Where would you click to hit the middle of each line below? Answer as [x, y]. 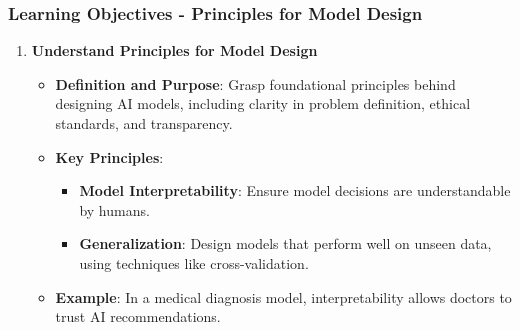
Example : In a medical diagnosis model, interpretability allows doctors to [283, 296]
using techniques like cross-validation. [194, 262]
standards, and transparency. [144, 123]
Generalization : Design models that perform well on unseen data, [285, 243]
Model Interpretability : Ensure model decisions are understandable [295, 190]
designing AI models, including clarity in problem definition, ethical [263, 103]
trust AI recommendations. [138, 316]
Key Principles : [109, 156]
